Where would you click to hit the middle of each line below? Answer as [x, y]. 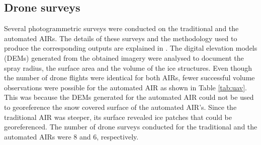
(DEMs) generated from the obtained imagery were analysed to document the [124, 57]
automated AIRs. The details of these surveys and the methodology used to [121, 38]
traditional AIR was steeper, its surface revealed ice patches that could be [118, 117]
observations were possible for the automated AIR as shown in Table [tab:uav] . [126, 87]
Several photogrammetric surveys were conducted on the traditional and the [121, 28]
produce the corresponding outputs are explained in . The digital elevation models [131, 48]
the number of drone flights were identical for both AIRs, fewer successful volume [129, 78]
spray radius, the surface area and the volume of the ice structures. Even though [128, 67]
